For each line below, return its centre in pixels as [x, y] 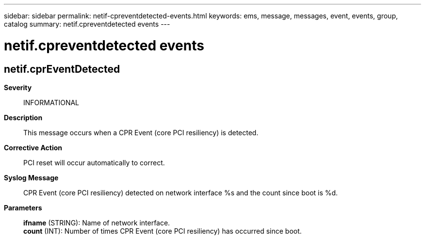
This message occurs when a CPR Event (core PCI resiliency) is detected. [141, 132]
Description [23, 117]
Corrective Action [33, 147]
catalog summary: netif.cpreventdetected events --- [87, 24]
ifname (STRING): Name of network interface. [97, 223]
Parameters [23, 207]
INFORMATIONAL [51, 102]
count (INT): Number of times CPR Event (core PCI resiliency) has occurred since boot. [163, 231]
